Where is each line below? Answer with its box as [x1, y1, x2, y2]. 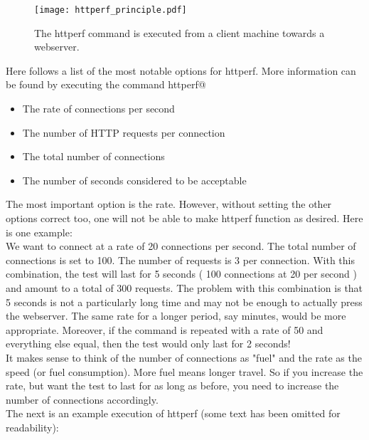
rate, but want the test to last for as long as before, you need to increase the [6, 378, 339, 393]
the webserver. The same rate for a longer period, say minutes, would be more [6, 308, 346, 323]
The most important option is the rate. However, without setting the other [6, 197, 332, 211]
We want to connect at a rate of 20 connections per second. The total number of [6, 239, 356, 253]
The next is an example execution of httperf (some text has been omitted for [6, 406, 341, 421]
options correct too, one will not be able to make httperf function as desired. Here [6, 211, 363, 225]
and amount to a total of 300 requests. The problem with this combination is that [6, 280, 363, 295]
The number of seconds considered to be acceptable [22, 172, 247, 187]
